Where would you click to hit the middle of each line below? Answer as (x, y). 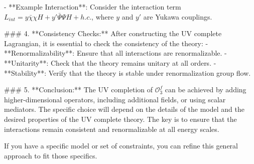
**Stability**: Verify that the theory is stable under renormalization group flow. (128, 72)
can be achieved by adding (206, 90)
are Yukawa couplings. (178, 16)
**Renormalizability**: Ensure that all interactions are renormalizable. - (115, 53)
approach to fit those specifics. (51, 155)
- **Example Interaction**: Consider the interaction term (93, 7)
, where (103, 16)
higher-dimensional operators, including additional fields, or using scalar (115, 99)
